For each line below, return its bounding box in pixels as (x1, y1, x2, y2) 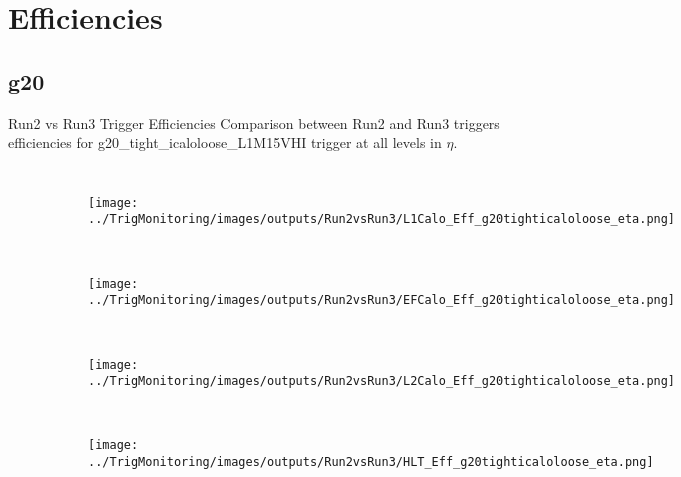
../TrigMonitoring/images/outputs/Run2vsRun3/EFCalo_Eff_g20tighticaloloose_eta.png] (88, 293, 676, 308)
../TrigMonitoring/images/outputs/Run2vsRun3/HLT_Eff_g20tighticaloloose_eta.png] (88, 455, 654, 470)
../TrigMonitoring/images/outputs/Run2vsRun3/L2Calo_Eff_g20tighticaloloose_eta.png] (88, 374, 676, 389)
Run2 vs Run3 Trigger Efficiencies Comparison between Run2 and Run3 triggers (8, 112, 500, 133)
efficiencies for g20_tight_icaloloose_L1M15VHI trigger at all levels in (8, 132, 442, 153)
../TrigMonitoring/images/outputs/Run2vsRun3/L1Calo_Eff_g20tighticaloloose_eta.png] (88, 212, 676, 227)
